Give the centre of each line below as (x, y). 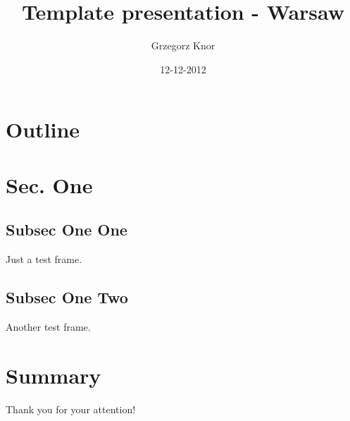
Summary (54, 375)
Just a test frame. (44, 259)
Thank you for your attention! (71, 409)
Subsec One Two (67, 297)
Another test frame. (48, 326)
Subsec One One (67, 230)
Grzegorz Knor (183, 45)
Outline (43, 129)
